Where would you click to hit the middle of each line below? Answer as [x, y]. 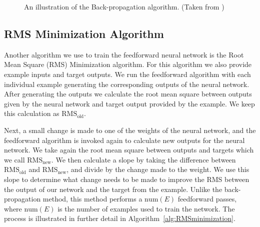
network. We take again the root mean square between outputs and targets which [129, 150]
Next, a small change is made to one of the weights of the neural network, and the [130, 130]
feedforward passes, [207, 199]
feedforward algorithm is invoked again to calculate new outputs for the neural [124, 140]
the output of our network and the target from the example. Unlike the [113, 189]
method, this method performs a [92, 199]
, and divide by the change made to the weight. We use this [158, 169]
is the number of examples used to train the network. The [146, 208]
